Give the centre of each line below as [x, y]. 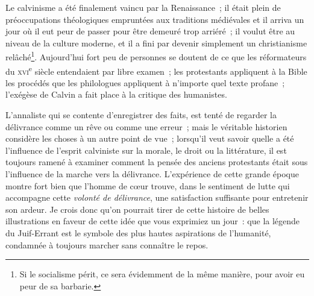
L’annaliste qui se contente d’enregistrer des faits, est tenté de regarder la [141, 115]
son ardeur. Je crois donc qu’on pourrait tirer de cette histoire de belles [137, 209]
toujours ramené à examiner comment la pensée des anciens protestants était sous [157, 162]
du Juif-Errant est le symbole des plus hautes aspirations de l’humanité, [138, 233]
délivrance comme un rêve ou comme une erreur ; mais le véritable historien [146, 126]
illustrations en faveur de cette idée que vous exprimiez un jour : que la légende [153, 221]
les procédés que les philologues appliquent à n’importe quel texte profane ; [145, 82]
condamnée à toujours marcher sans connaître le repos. [107, 244]
